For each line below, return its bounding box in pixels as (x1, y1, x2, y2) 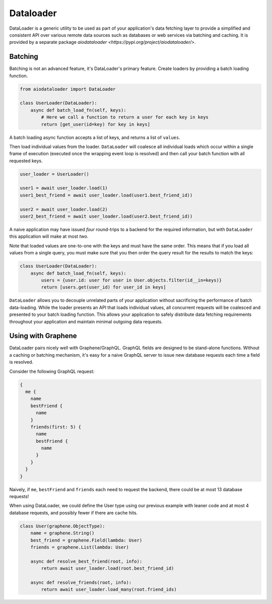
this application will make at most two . (9, 233, 89, 239)
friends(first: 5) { (30, 424, 82, 430)
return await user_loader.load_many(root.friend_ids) (41, 587, 177, 592)
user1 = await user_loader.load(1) (20, 185, 108, 191)
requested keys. (9, 158, 43, 164)
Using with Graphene (9, 331, 78, 340)
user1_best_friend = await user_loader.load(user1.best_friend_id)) (20, 192, 193, 198)
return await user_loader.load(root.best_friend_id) (41, 566, 174, 571)
